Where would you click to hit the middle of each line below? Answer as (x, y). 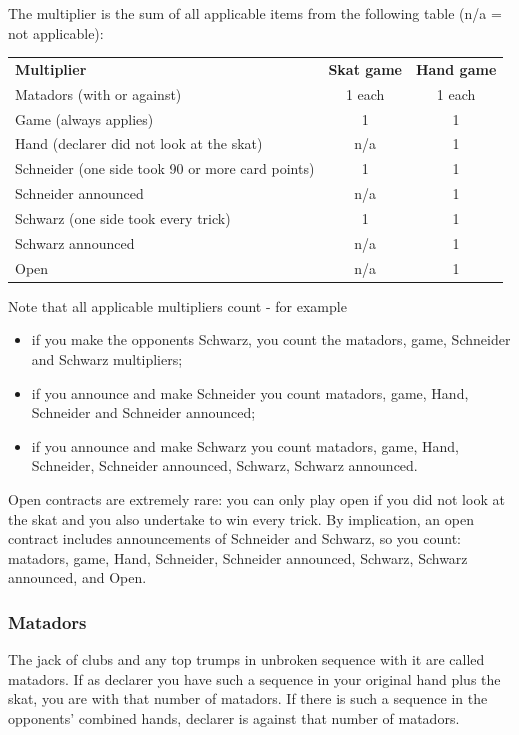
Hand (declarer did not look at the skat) (139, 143)
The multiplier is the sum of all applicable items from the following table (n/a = (255, 13)
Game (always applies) (84, 118)
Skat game (365, 68)
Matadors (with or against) (98, 93)
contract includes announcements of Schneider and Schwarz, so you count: (235, 538)
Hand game (456, 68)
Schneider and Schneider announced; (143, 412)
